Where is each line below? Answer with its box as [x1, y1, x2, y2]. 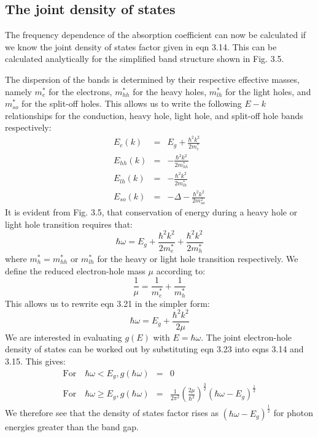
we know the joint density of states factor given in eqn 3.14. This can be [5, 40, 277, 53]
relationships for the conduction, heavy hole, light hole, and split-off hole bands [5, 109, 303, 122]
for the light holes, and [225, 85, 311, 98]
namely [5, 85, 32, 98]
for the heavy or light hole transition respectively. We [97, 252, 298, 265]
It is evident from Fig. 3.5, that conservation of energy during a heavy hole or [5, 205, 298, 218]
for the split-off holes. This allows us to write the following [21, 97, 242, 110]
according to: [156, 264, 206, 277]
